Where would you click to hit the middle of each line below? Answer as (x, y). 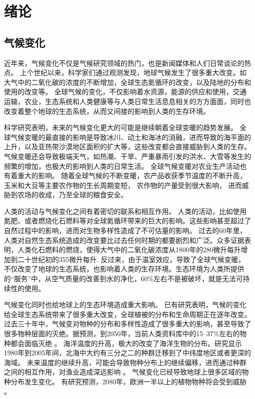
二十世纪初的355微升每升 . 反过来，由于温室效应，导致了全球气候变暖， (131, 259)
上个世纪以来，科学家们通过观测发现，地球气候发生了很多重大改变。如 (133, 72)
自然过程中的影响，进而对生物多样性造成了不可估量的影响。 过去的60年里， (125, 230)
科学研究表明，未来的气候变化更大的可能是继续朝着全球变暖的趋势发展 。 (121, 127)
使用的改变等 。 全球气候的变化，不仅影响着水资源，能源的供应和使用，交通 (125, 92)
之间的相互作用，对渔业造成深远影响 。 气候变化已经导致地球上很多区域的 (123, 372)
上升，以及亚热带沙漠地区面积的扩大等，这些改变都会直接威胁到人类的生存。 (127, 146)
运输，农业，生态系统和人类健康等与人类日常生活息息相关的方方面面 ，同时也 (127, 101)
